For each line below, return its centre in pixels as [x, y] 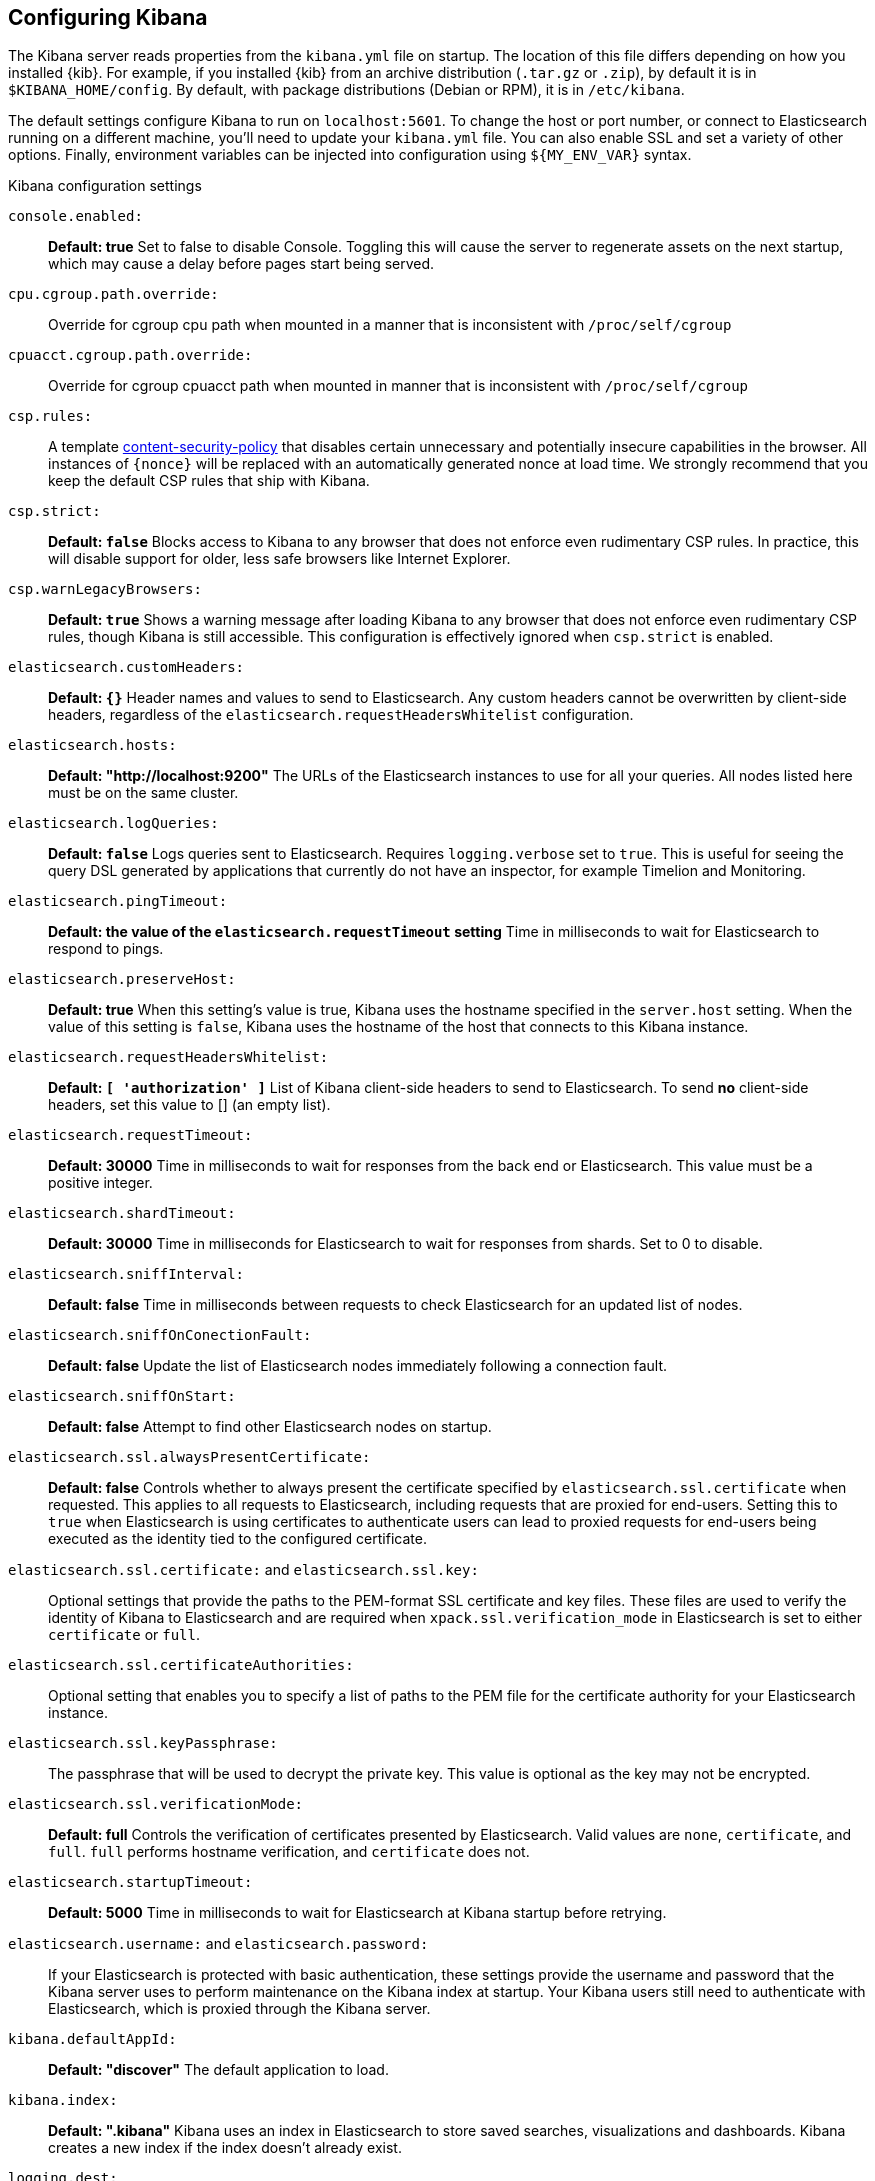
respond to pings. [106, 949]
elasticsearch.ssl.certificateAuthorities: [181, 1665]
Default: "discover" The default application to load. [218, 2070]
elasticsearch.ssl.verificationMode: [156, 1804]
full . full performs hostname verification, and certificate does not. [289, 1852]
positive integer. [100, 1183]
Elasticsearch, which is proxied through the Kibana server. [239, 2009]
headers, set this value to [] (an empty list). [189, 1105]
